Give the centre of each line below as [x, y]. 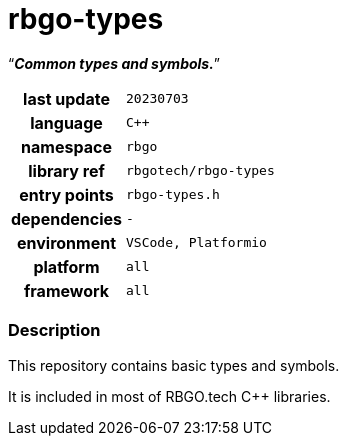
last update [66, 98]
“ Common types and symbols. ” [114, 63]
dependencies [67, 218]
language [66, 122]
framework [66, 290]
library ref [66, 170]
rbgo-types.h [173, 195]
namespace [66, 146]
